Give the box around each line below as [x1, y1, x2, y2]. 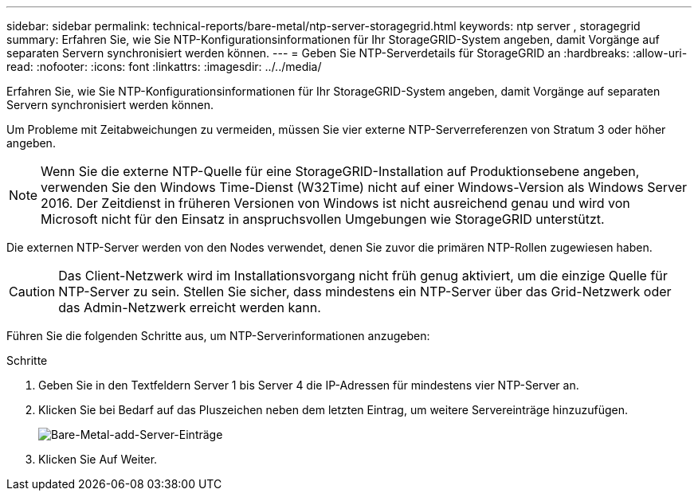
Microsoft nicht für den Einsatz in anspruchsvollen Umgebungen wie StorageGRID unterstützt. [41, 211, 605, 227]
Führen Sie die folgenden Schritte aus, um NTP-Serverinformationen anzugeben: [6, 329, 430, 342]
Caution [9, 284, 56, 299]
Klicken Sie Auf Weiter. [38, 452, 158, 466]
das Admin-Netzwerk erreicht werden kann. [58, 299, 321, 315]
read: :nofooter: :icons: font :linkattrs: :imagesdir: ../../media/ [6, 60, 322, 73]
